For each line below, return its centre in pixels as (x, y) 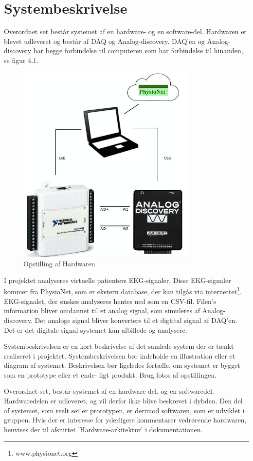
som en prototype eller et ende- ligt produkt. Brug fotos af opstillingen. (110, 374)
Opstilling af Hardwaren (59, 264)
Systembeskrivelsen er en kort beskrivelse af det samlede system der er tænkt (119, 346)
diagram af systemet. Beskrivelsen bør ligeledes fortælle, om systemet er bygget (122, 365)
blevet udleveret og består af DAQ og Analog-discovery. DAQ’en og (104, 41)
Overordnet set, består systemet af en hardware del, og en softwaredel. (109, 391)
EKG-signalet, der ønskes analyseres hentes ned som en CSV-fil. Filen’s (110, 301)
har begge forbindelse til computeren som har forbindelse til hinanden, (138, 50)
